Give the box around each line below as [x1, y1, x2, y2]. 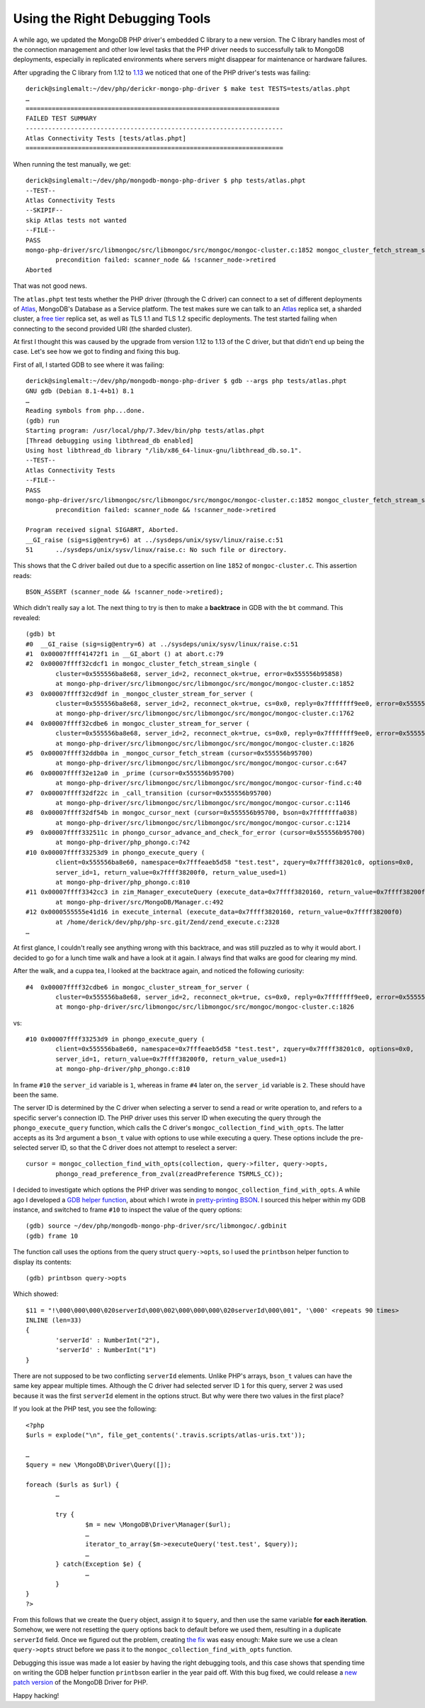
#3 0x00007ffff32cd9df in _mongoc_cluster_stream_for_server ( [25, 689, 254, 698]
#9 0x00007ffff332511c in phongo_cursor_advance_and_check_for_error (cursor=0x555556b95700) [25, 828, 366, 837]
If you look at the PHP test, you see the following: [13, 1404, 157, 1413]
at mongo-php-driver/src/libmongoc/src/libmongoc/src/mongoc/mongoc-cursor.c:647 [55, 759, 347, 767]
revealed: [13, 614, 40, 622]
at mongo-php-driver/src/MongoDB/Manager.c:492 [55, 898, 224, 906]
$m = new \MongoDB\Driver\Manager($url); [85, 1520, 232, 1529]
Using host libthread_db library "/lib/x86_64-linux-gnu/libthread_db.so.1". [25, 447, 302, 454]
